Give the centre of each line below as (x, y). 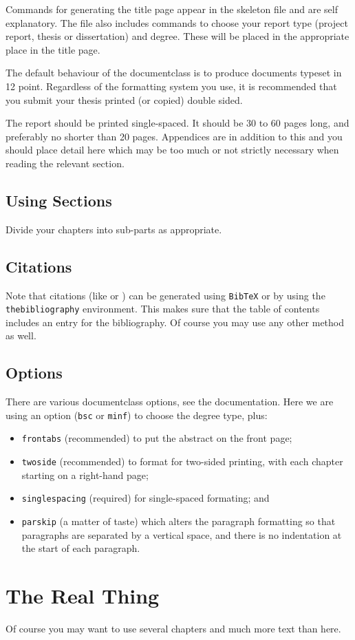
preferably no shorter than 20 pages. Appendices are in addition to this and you (174, 136)
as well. (21, 335)
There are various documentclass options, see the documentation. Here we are (170, 402)
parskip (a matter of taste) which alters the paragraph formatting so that (179, 521)
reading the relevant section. (65, 163)
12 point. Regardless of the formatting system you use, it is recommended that (171, 86)
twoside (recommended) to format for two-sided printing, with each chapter (182, 461)
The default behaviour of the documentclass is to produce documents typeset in (174, 73)
